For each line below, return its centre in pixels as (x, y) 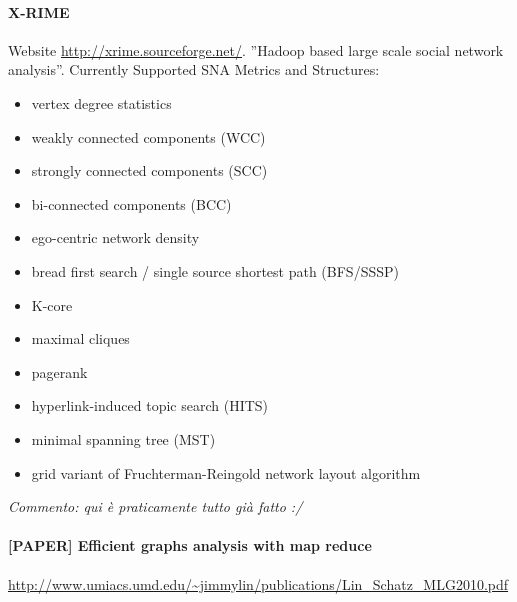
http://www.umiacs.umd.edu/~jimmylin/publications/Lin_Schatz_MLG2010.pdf (258, 583)
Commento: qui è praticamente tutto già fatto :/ (155, 506)
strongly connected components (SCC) (149, 170)
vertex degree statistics (101, 102)
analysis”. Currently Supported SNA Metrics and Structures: (194, 69)
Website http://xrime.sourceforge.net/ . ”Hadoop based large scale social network (256, 49)
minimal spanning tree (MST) (123, 438)
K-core (52, 304)
